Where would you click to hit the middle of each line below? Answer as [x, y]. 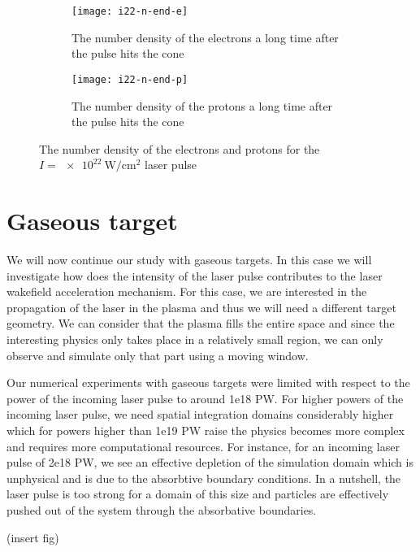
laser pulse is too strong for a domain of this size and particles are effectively [198, 494]
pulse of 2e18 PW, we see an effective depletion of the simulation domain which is [210, 462]
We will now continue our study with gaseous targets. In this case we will [189, 259]
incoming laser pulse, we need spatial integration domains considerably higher [200, 414]
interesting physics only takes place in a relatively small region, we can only [195, 339]
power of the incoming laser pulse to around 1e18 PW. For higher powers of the [205, 398]
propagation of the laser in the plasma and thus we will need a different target [201, 307]
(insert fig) [33, 537]
